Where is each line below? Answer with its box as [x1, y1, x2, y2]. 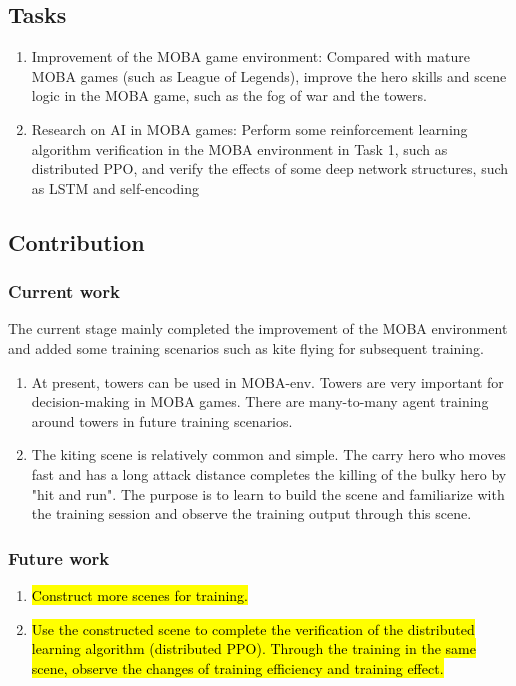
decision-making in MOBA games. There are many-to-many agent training [31, 391, 489, 412]
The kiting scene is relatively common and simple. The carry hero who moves [31, 444, 506, 465]
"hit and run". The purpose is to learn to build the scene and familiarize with [31, 483, 505, 504]
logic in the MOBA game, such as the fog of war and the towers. [31, 85, 427, 106]
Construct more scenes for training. [31, 584, 249, 605]
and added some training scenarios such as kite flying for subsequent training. [8, 337, 484, 358]
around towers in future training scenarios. [31, 410, 293, 431]
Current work [8, 279, 120, 304]
